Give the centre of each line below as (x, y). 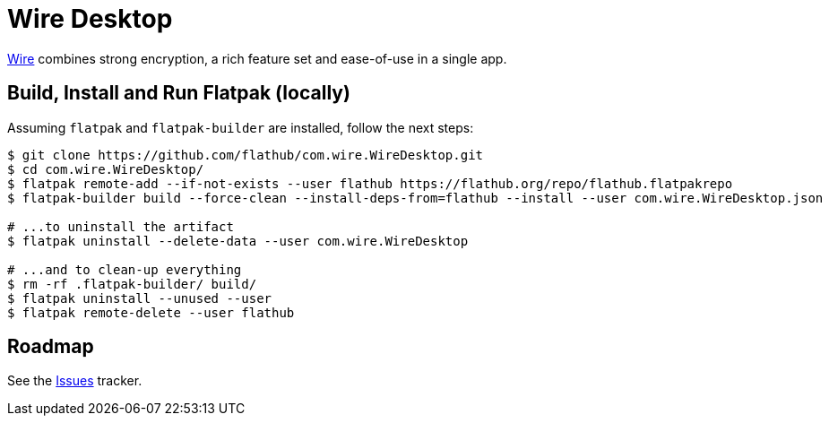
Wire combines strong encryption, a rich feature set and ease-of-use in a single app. (257, 58)
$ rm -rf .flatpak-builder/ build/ (132, 284)
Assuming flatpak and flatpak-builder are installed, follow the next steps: (241, 127)
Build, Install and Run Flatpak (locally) (179, 93)
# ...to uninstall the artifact (121, 226)
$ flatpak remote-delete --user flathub (151, 312)
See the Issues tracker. (75, 381)
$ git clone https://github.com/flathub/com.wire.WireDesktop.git (246, 155)
